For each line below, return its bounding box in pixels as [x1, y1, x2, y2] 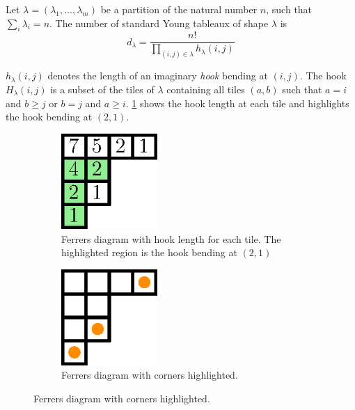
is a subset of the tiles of [50, 81, 155, 96]
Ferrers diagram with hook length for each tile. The [61, 231, 281, 246]
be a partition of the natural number [100, 2, 258, 16]
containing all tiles [166, 81, 245, 96]
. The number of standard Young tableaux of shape [49, 15, 269, 30]
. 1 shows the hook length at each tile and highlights [125, 95, 349, 110]
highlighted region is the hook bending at [61, 245, 237, 260]
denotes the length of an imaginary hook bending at [47, 68, 268, 83]
